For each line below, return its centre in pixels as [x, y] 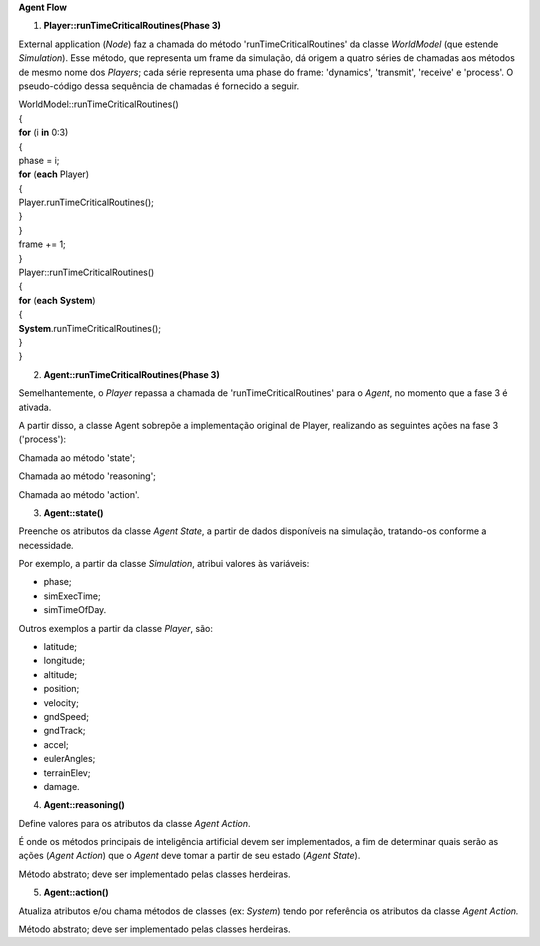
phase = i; [39, 160]
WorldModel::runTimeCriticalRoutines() [98, 104]
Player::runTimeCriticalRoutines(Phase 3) [132, 26]
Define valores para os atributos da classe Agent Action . [134, 823]
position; [61, 689]
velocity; [61, 702]
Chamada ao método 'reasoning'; [87, 476]
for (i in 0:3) [43, 132]
